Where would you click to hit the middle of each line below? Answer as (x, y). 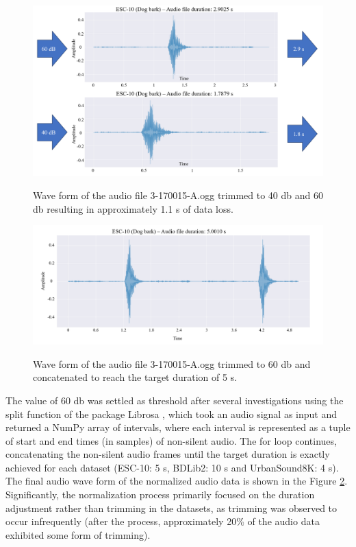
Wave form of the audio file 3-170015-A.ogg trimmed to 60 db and (172, 363)
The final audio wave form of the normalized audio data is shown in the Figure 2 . (177, 481)
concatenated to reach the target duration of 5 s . (135, 377)
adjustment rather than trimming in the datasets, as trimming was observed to (171, 508)
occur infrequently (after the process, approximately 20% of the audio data (163, 521)
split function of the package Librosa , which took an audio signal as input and (171, 414)
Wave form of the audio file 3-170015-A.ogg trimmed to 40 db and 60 (178, 195)
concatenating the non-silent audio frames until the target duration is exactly (168, 454)
